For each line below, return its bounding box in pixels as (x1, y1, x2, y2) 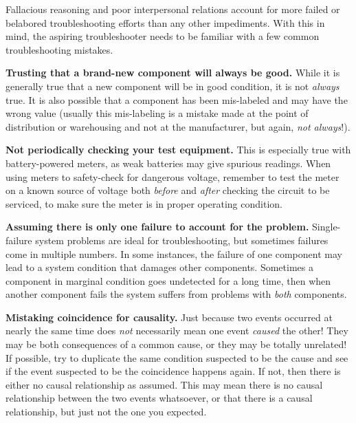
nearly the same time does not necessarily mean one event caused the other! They (5, 323, 348, 338)
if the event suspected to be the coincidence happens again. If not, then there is (5, 364, 341, 378)
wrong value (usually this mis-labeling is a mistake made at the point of (5, 106, 309, 120)
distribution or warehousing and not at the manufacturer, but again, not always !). (5, 119, 351, 133)
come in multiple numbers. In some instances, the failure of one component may (5, 246, 342, 261)
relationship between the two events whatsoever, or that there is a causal (5, 391, 313, 405)
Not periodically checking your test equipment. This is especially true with (5, 142, 351, 157)
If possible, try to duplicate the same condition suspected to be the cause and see (5, 350, 348, 365)
